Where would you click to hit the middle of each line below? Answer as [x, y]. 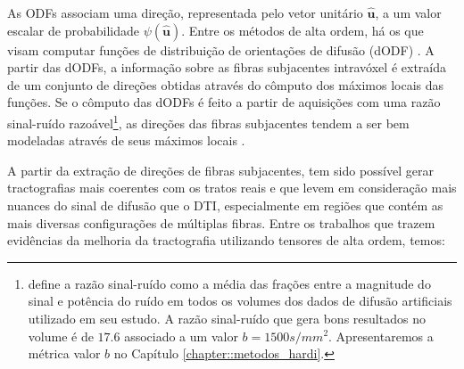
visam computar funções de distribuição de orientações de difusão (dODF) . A [221, 49]
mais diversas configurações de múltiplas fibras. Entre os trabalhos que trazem [221, 222]
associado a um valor [181, 336]
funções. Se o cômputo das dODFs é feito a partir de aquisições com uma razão [224, 102]
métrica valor [64, 353]
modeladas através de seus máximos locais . [126, 140]
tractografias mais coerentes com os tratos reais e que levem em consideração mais [232, 188]
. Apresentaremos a [381, 336]
